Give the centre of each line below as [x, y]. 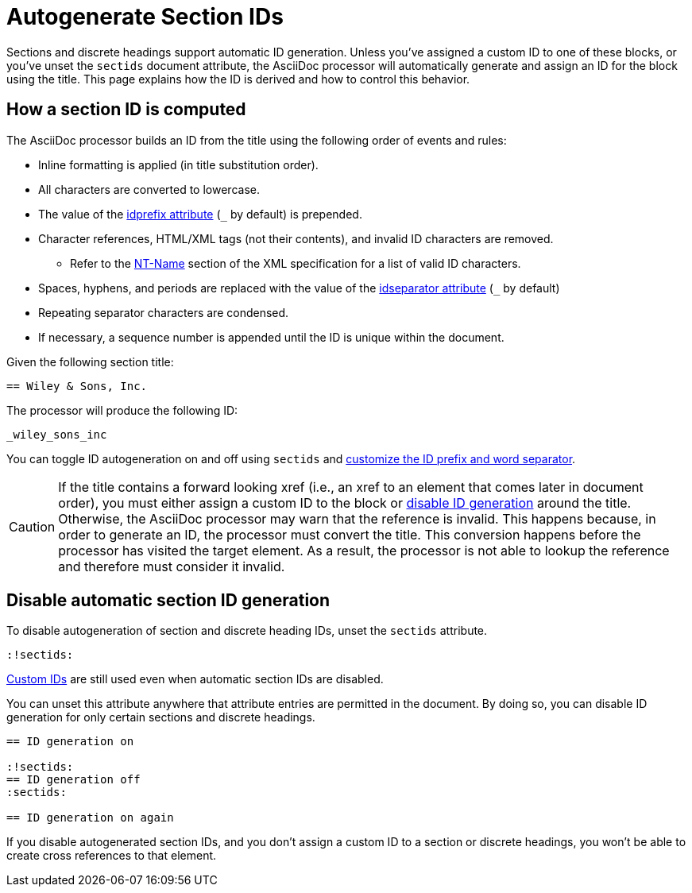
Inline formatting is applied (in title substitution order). [178, 164]
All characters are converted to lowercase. [149, 189]
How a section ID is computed [126, 110]
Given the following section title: [90, 361]
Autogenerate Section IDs [145, 17]
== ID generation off [73, 780]
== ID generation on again [90, 818]
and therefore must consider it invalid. [172, 566]
